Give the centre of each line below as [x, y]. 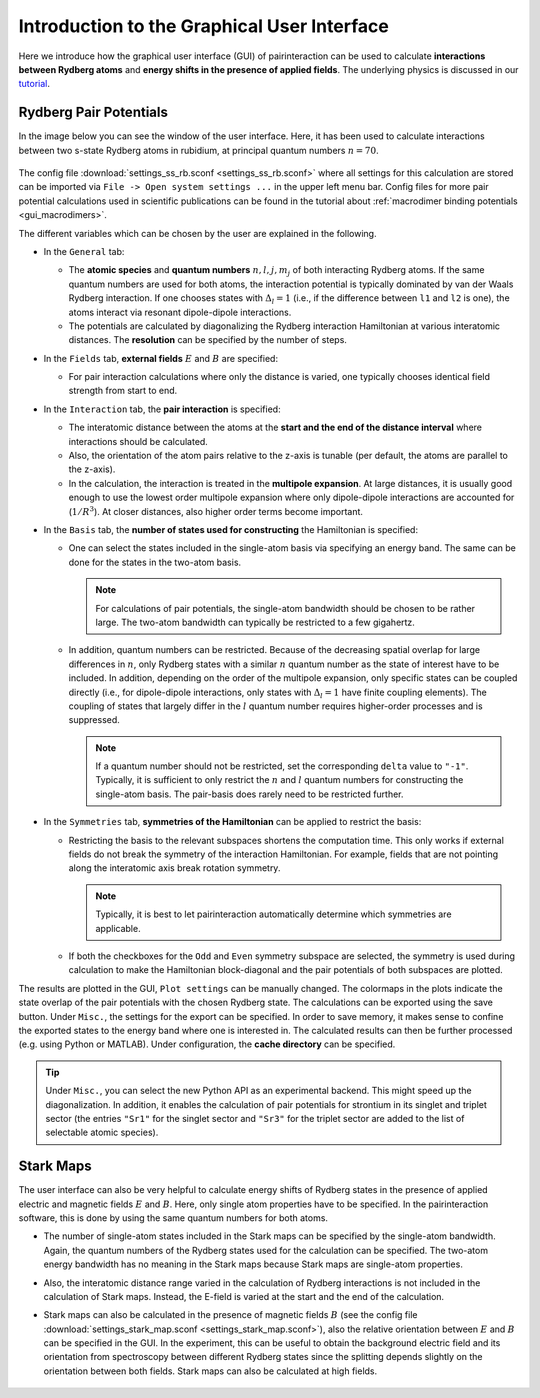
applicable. [118, 928]
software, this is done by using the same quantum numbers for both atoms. [173, 1217]
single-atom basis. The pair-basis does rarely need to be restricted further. [249, 794]
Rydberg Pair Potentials [93, 112]
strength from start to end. [123, 391]
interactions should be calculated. [138, 441]
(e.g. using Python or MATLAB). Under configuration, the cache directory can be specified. [207, 1044]
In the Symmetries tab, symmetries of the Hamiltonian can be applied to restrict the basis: [232, 822]
